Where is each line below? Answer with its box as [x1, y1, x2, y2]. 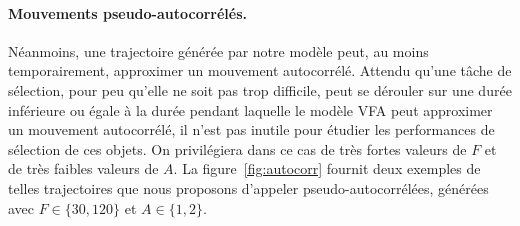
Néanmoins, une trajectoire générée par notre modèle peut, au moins [8, 40, 429, 61]
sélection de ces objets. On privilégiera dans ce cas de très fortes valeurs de [8, 138, 467, 159]
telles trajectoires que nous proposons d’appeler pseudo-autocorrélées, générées [8, 177, 489, 198]
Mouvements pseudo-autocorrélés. [8, 2, 248, 23]
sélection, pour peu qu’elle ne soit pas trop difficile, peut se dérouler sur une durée [8, 79, 512, 100]
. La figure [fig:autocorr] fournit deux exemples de [173, 158, 481, 179]
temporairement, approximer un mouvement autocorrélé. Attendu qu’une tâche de [8, 60, 512, 81]
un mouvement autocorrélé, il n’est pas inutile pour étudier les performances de [8, 119, 495, 140]
